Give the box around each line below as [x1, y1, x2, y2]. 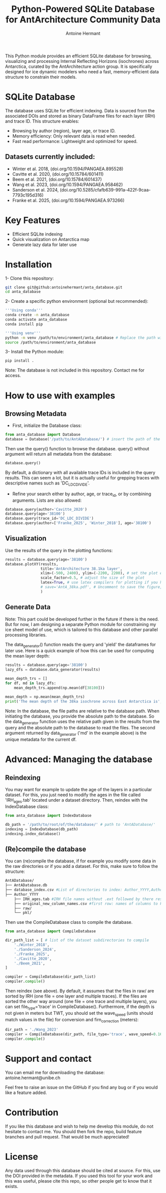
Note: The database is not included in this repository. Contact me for [5, 367, 145, 373]
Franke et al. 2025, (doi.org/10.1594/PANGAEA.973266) [12, 197, 125, 203]
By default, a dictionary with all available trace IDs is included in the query [5, 469, 156, 476]
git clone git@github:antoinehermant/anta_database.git [5, 285, 123, 290]
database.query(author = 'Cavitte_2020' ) [5, 507, 87, 512]
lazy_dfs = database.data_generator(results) [5, 667, 100, 672]
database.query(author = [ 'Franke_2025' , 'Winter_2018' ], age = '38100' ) [5, 521, 152, 525]
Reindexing [5, 773, 41, 782]
